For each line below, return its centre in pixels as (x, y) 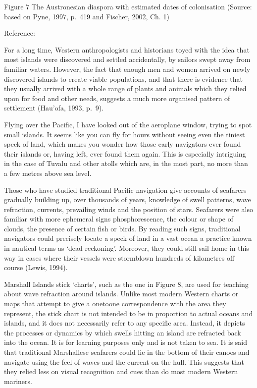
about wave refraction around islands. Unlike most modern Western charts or (121, 294)
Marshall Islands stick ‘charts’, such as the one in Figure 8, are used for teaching (126, 284)
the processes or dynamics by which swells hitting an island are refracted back (123, 332)
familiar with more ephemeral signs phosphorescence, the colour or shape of (119, 219)
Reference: (20, 33)
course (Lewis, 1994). (36, 267)
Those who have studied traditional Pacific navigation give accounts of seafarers (125, 190)
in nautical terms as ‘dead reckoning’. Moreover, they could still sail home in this (127, 248)
